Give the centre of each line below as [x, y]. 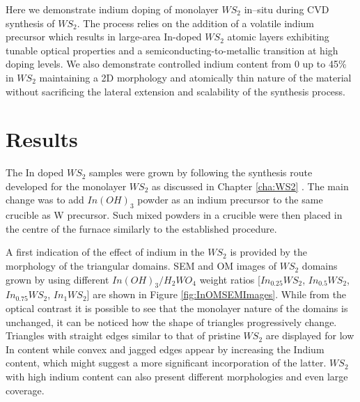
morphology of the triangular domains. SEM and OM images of [141, 266]
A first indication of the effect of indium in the [105, 252]
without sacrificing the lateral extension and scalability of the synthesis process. [176, 91]
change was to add [45, 200]
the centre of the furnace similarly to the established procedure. [141, 228]
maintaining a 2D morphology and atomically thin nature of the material [195, 77]
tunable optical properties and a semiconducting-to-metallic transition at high [172, 50]
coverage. [25, 390]
